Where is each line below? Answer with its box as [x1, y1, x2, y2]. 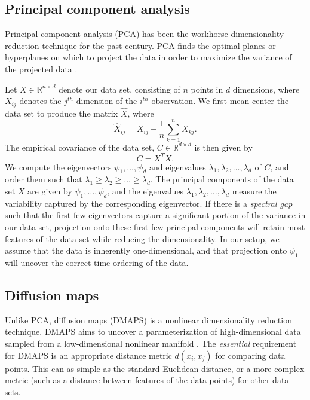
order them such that [5, 173, 82, 185]
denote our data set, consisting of [59, 83, 180, 95]
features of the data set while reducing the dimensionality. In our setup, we [5, 232, 280, 245]
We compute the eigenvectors [5, 160, 112, 173]
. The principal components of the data [150, 173, 294, 185]
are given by [27, 185, 72, 197]
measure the [232, 185, 277, 197]
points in [191, 83, 223, 95]
